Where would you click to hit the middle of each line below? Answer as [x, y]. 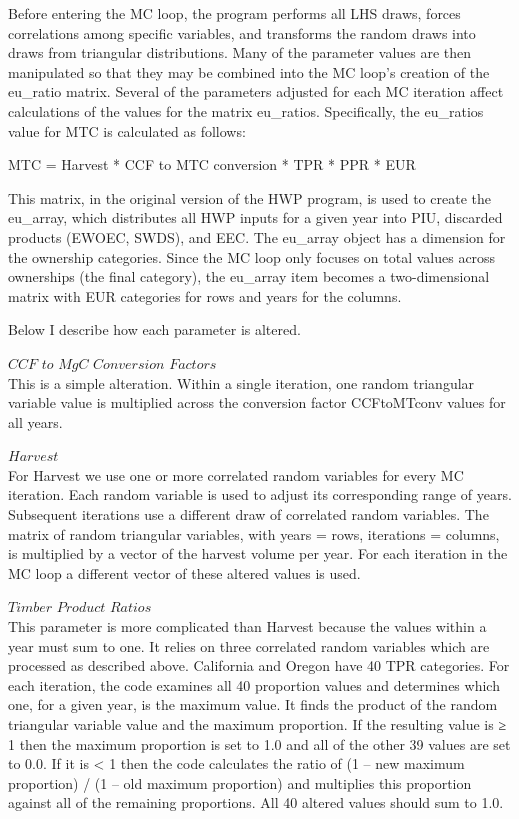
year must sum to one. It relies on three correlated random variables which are [249, 645]
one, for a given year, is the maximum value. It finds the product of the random [253, 704]
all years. [35, 421]
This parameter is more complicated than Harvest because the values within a [247, 626]
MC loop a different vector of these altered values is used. [184, 572]
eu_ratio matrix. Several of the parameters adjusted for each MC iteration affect [256, 91]
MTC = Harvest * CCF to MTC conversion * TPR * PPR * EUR [212, 164]
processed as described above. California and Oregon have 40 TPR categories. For [259, 665]
